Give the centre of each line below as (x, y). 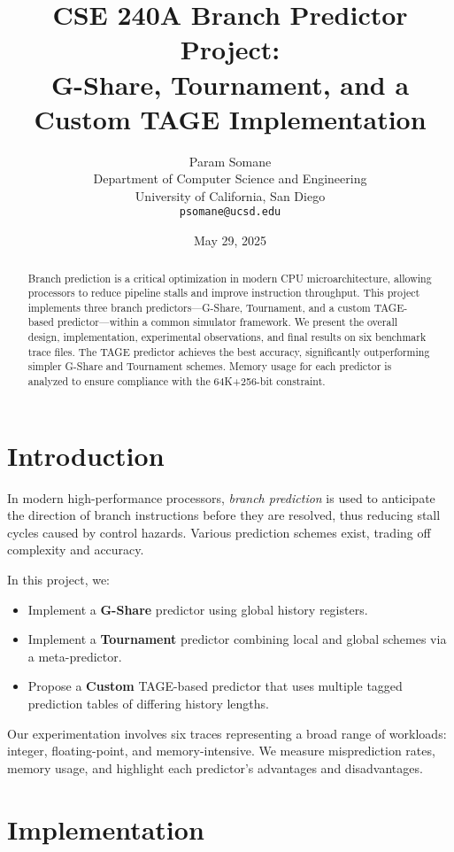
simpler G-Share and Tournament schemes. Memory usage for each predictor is (210, 366)
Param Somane (230, 161)
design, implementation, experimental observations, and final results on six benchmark (227, 337)
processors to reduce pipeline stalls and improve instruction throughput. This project (224, 293)
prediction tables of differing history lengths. (149, 704)
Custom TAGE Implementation (230, 118)
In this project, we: (59, 580)
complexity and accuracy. (76, 550)
